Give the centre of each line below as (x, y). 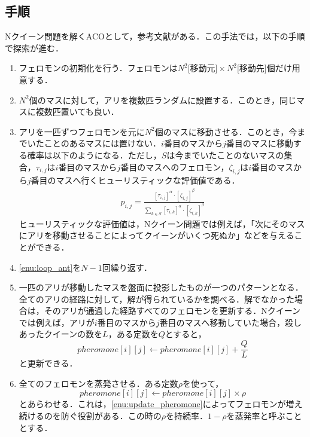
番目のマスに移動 (259, 143)
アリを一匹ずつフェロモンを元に (82, 131)
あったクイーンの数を (61, 334)
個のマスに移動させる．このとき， (222, 131)
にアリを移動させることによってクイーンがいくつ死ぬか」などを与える (156, 235)
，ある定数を (133, 334)
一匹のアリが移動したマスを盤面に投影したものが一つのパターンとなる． (161, 287)
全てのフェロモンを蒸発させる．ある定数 (98, 383)
